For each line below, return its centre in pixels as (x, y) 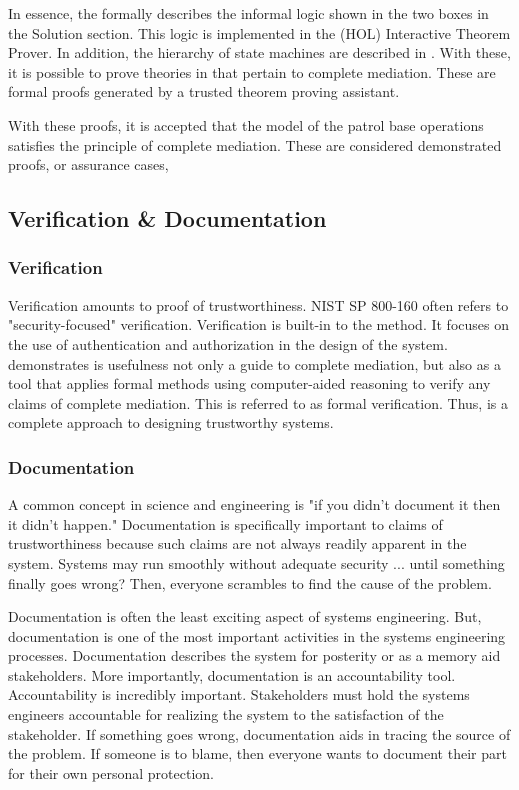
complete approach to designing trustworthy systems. (171, 422)
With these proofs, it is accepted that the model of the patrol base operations (246, 124)
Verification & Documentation (167, 218)
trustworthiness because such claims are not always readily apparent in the (237, 543)
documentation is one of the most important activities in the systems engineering (257, 635)
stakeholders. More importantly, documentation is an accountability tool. (232, 674)
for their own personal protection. (111, 772)
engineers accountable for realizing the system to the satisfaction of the (226, 714)
